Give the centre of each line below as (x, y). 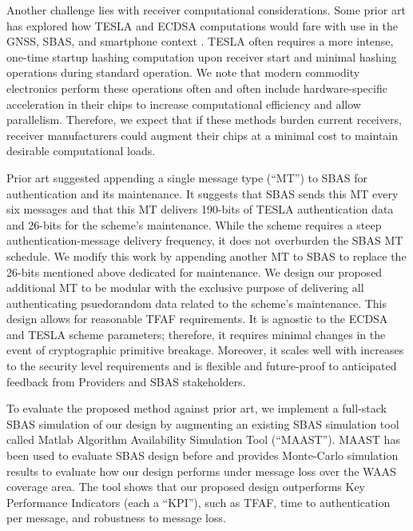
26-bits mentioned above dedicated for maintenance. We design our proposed (195, 271)
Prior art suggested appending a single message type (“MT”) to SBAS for (187, 177)
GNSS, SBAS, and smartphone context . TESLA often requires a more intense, (200, 41)
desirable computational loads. (81, 151)
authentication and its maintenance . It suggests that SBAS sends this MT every (203, 193)
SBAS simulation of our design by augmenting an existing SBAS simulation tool (203, 423)
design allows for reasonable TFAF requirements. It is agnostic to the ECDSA (197, 319)
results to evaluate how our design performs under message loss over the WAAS (201, 471)
